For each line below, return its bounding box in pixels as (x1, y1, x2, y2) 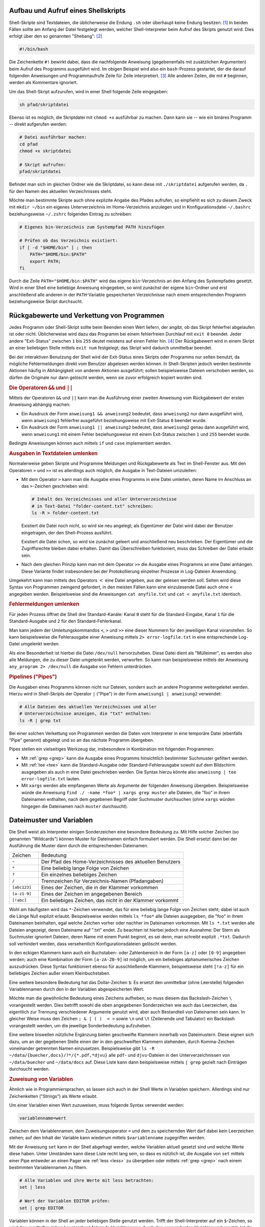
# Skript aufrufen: (19, 162, 66, 167)
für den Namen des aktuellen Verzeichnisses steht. (9, 188, 112, 194)
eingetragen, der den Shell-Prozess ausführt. (21, 530, 113, 535)
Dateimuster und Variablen (9, 816, 93, 825)
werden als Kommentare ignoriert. (9, 80, 78, 85)
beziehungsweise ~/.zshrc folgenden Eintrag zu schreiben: (9, 211, 132, 217)
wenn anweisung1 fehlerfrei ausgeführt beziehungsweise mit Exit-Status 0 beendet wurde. (21, 418, 207, 424)
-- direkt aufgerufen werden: (9, 121, 67, 127)
